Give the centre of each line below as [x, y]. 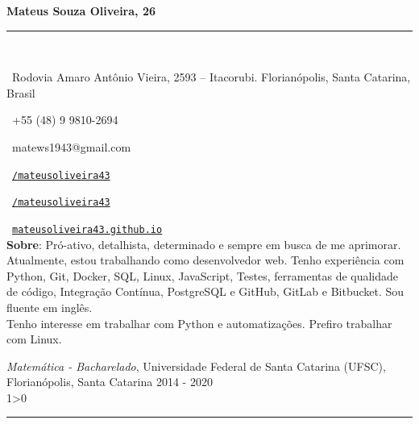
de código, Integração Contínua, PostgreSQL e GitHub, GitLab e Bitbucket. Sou [205, 291]
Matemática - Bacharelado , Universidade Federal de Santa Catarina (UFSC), [196, 366]
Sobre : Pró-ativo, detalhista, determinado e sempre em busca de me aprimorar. [204, 244]
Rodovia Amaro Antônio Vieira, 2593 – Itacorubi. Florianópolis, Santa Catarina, [211, 77]
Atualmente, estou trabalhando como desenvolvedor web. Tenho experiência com [205, 260]
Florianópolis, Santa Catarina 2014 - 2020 [110, 382]
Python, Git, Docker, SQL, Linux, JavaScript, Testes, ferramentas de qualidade [203, 275]
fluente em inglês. [50, 307]
